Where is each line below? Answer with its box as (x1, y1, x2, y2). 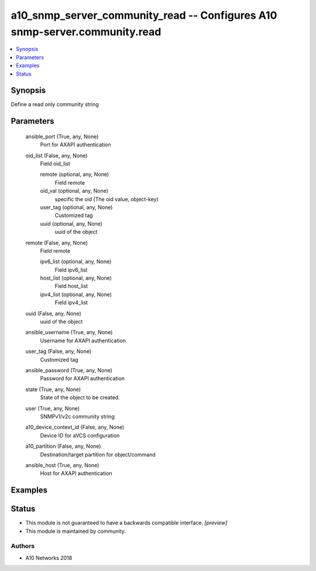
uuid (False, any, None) (25, 310, 81, 317)
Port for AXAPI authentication (40, 141, 111, 148)
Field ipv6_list (54, 266, 88, 273)
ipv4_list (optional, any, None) (40, 291, 112, 298)
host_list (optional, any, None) (40, 274, 112, 281)
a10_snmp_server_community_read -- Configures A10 (11, 9, 277, 22)
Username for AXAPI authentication (40, 337, 126, 344)
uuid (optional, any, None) (40, 220, 102, 227)
